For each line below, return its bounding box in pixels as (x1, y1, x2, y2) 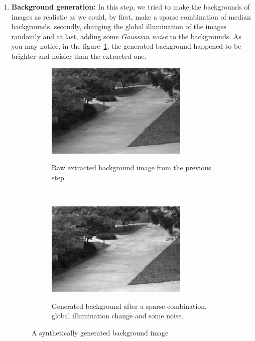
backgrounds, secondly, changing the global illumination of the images (11, 21, 226, 32)
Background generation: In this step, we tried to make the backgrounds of (11, 2, 250, 12)
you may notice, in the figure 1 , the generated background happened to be (11, 41, 241, 51)
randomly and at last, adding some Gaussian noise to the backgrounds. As (11, 31, 241, 41)
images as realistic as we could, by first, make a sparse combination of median (11, 11, 251, 22)
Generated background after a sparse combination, (51, 300, 207, 311)
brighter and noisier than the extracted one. (11, 50, 147, 61)
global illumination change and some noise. (51, 310, 184, 321)
